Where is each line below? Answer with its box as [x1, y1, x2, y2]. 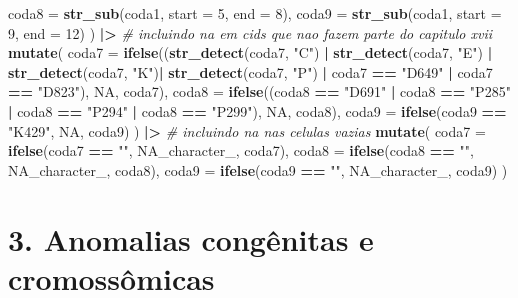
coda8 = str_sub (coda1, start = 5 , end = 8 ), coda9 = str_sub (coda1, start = [8, 3, 502, 23]
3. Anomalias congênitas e [8, 218, 374, 259]
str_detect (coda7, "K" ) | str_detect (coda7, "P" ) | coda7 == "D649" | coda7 [8, 61, 493, 82]
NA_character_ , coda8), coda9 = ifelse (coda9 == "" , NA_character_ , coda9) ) [8, 159, 508, 180]
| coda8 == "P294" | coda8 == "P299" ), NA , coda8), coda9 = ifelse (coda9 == [8, 100, 507, 121]
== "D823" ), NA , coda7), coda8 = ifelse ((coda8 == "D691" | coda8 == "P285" [8, 81, 511, 102]
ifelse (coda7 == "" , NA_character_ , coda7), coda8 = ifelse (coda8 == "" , [8, 140, 474, 161]
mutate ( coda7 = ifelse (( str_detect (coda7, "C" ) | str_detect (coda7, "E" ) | [8, 42, 493, 63]
